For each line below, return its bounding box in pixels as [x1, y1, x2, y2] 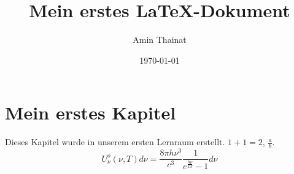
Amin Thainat [133, 33, 187, 46]
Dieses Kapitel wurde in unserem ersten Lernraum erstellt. [5, 135, 225, 148]
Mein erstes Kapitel [5, 100, 176, 125]
